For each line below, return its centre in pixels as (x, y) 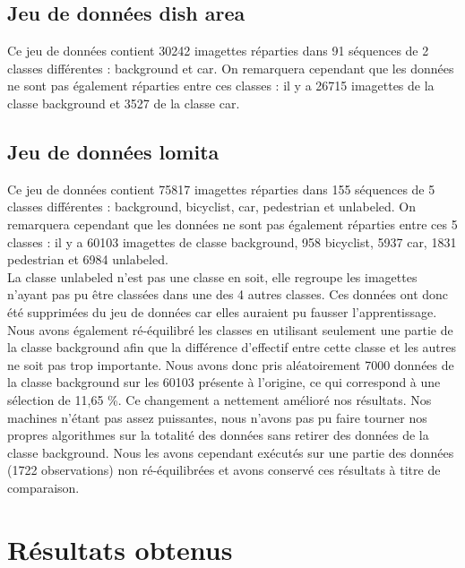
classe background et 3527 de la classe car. (124, 103)
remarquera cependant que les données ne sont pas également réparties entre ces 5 (232, 224)
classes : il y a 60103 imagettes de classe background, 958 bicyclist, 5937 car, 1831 (232, 241)
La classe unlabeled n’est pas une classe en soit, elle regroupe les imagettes (212, 276)
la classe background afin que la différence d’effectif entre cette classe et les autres (232, 347)
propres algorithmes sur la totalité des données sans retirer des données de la (218, 435)
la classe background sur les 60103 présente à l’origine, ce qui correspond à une (224, 382)
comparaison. (43, 487)
